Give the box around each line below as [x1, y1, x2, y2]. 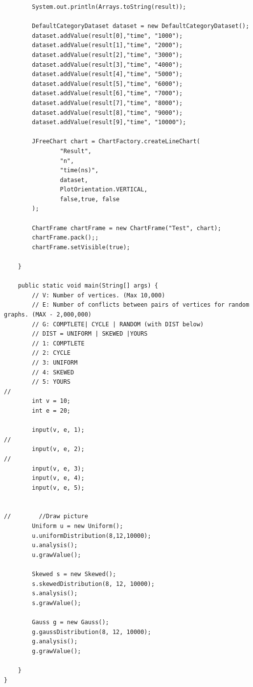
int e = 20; [32, 407, 71, 414]
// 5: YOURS [32, 378, 71, 386]
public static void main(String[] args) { [18, 282, 158, 290]
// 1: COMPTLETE [32, 340, 85, 347]
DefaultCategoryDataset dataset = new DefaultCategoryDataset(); [32, 23, 250, 30]
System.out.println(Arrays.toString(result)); [32, 3, 186, 10]
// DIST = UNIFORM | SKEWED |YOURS [32, 330, 148, 338]
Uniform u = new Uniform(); [32, 523, 123, 530]
